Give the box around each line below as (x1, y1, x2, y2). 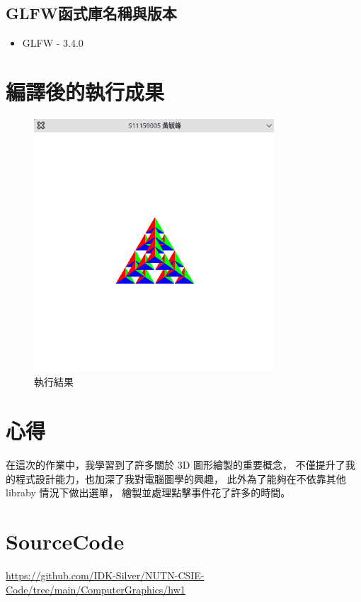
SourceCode (6, 527, 125, 556)
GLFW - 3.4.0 (22, 35, 84, 50)
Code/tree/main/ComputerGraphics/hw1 (6, 581, 185, 596)
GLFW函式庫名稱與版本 (6, 2, 177, 24)
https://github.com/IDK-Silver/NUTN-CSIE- (6, 568, 205, 583)
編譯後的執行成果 (6, 77, 165, 106)
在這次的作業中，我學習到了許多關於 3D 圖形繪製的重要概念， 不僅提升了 (6, 457, 345, 472)
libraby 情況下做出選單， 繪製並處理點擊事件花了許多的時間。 (6, 485, 291, 500)
